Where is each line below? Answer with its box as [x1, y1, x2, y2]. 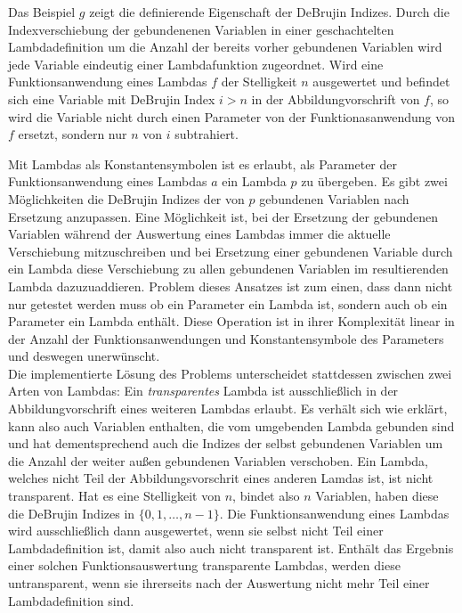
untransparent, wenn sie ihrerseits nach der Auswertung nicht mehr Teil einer [8, 574, 430, 592]
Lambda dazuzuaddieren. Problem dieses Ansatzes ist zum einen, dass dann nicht [8, 276, 453, 295]
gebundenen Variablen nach [259, 189, 409, 208]
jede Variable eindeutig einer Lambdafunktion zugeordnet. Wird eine [8, 54, 384, 73]
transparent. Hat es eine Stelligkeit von [8, 486, 222, 505]
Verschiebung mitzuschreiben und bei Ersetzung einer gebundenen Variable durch [8, 241, 453, 260]
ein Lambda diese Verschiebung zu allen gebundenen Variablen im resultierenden [8, 259, 449, 278]
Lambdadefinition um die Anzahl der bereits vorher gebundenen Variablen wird [8, 37, 442, 56]
